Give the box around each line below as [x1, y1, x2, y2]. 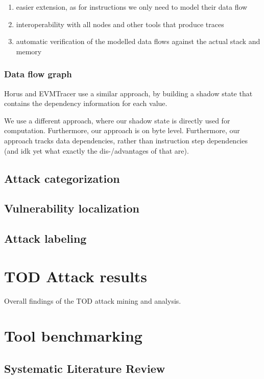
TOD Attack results [4, 265, 148, 286]
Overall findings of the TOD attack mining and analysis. [4, 295, 181, 306]
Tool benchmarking [4, 325, 142, 346]
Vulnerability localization [4, 200, 139, 216]
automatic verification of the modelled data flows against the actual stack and [16, 36, 260, 47]
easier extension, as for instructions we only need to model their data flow [16, 2, 248, 12]
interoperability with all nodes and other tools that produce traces [16, 18, 224, 29]
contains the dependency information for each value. [4, 98, 167, 109]
